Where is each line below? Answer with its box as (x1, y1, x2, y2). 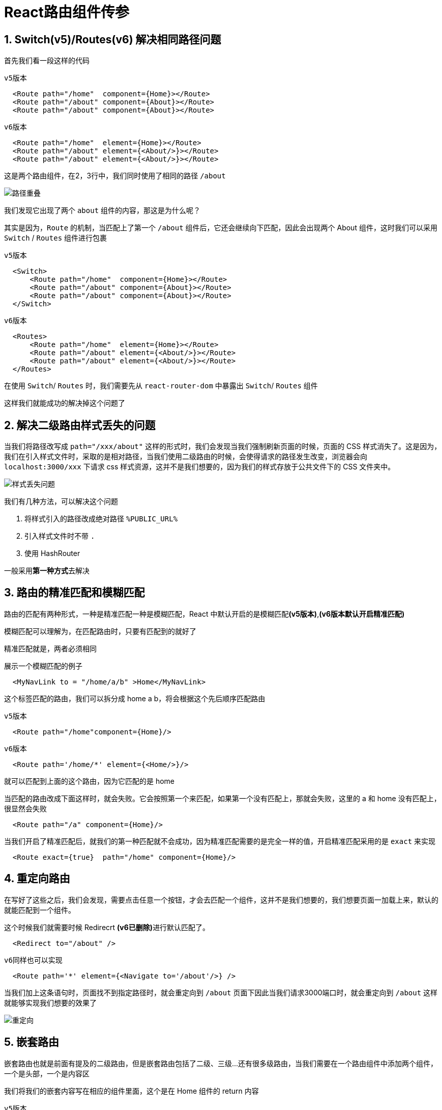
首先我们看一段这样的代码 (4, 56, 90, 65)
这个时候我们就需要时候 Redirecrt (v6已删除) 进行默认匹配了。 (4, 922, 210, 932)
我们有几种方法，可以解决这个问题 (4, 497, 118, 506)
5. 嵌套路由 (4, 1036, 59, 1049)
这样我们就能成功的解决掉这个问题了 (4, 399, 125, 408)
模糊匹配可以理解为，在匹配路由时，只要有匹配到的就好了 (4, 626, 196, 636)
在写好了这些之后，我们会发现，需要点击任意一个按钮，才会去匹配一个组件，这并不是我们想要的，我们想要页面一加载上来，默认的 (4, 895, 438, 904)
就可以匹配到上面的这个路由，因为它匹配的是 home (4, 776, 175, 785)
